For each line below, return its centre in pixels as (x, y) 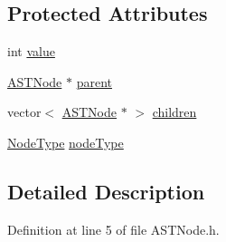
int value (31, 51)
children (174, 112)
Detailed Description (106, 191)
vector (24, 112)
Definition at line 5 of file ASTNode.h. (113, 229)
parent (94, 81)
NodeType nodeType (66, 142)
